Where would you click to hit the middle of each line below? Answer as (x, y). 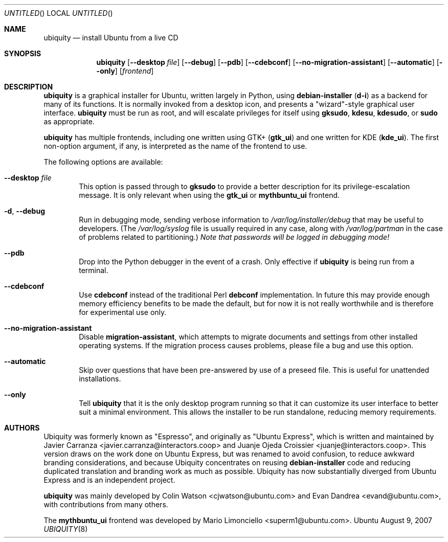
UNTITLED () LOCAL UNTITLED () (59, 13)
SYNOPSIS (23, 53)
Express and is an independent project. (109, 480)
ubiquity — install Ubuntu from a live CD (111, 38)
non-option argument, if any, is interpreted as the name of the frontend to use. (175, 146)
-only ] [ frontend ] (125, 71)
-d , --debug (25, 211)
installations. (100, 379)
